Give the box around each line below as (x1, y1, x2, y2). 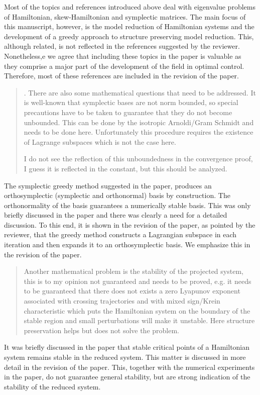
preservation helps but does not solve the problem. (24, 325, 179, 335)
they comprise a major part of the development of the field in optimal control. (4, 60, 244, 71)
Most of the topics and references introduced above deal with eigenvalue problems (4, 2, 255, 12)
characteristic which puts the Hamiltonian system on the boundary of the (24, 305, 250, 316)
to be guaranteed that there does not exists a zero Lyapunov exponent (24, 285, 240, 296)
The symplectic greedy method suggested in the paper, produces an (4, 180, 212, 190)
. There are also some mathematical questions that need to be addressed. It (24, 87, 256, 97)
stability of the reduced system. (4, 381, 101, 391)
